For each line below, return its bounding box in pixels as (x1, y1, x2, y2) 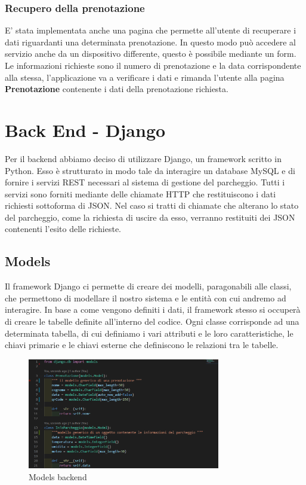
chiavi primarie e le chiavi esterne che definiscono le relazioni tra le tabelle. (5, 338, 279, 351)
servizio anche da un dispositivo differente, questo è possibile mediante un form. (5, 47, 296, 60)
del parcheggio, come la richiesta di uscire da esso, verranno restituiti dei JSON (5, 211, 295, 223)
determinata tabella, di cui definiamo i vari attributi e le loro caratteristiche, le (5, 327, 293, 339)
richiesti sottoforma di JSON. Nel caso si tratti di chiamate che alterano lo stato (5, 199, 299, 212)
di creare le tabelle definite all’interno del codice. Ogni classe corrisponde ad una (5, 315, 299, 328)
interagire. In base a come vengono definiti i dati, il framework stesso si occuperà (5, 303, 301, 316)
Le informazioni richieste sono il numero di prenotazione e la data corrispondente (5, 59, 301, 71)
